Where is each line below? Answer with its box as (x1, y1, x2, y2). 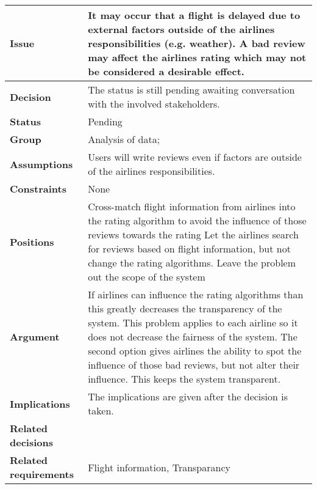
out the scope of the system (88, 270, 205, 284)
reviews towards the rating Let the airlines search (88, 227, 299, 241)
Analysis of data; (88, 132, 160, 146)
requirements (10, 467, 74, 481)
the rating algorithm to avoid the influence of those (88, 213, 307, 227)
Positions (10, 234, 54, 249)
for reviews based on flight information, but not (88, 241, 291, 256)
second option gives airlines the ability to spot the (88, 344, 302, 358)
